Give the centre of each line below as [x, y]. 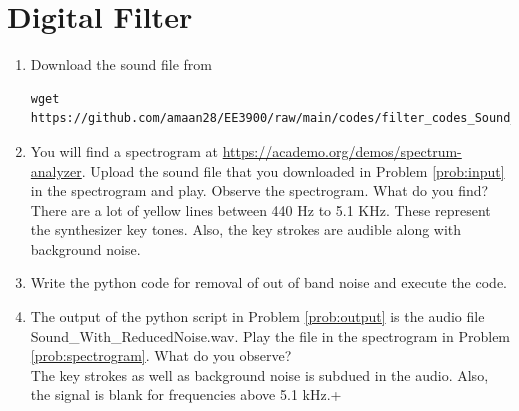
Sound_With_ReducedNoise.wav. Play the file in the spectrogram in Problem [270, 335]
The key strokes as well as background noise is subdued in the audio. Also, [259, 374]
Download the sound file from [121, 64]
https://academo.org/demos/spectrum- [342, 150]
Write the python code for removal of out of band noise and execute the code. [268, 282]
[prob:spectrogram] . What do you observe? [161, 355]
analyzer [56, 170]
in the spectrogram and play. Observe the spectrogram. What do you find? [259, 190]
